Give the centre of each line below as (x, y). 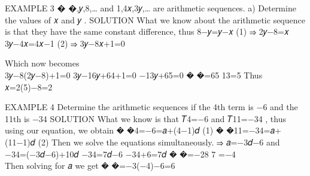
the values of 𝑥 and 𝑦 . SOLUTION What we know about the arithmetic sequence (155, 19)
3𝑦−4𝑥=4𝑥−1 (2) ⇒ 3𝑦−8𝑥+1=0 (65, 43)
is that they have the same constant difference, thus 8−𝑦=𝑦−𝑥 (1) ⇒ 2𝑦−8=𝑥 (147, 31)
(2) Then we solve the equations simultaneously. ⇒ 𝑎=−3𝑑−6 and (159, 142)
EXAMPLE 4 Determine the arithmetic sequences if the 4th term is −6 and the (151, 107)
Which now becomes (42, 63)
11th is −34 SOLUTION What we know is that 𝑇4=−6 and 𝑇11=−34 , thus (146, 118)
